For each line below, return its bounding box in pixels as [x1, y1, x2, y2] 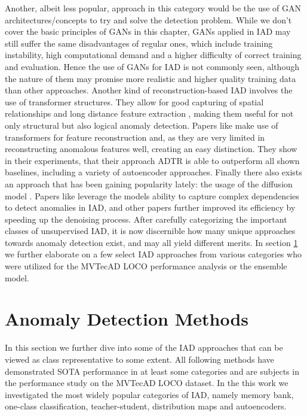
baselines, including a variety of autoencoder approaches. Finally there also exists [5, 166, 302, 178]
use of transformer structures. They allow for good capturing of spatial [5, 95, 264, 108]
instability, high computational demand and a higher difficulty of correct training [5, 48, 302, 61]
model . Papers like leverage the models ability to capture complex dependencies [5, 189, 299, 202]
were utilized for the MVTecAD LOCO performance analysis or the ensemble [5, 260, 287, 272]
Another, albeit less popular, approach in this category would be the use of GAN [5, 2, 302, 14]
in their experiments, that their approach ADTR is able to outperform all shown [5, 154, 300, 166]
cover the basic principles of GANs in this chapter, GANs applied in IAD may [5, 25, 291, 38]
